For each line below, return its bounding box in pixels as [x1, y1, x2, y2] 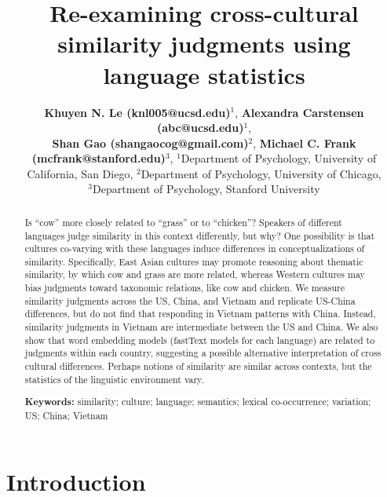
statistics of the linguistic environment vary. [24, 372, 204, 386]
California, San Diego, [27, 165, 133, 181]
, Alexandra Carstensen [235, 104, 364, 120]
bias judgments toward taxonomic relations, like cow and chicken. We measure [24, 281, 345, 294]
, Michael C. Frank [253, 134, 356, 151]
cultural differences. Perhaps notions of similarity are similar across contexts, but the [24, 360, 372, 373]
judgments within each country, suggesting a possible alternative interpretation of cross [24, 346, 382, 360]
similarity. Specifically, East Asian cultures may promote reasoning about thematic [24, 254, 363, 268]
